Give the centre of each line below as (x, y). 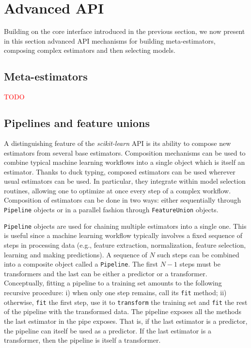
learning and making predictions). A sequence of (76, 254)
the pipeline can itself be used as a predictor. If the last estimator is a (108, 330)
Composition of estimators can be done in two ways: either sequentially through (123, 200)
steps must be (200, 264)
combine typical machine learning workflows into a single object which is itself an (125, 162)
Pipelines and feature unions (77, 123)
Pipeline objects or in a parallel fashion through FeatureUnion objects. (111, 210)
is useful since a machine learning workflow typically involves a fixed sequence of (123, 235)
